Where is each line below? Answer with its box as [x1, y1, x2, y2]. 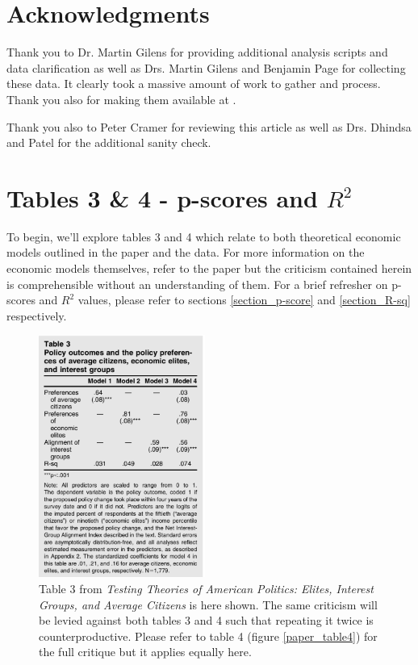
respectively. [6, 307, 67, 324]
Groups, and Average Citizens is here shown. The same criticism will [39, 596, 378, 613]
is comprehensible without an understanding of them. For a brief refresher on [6, 275, 388, 292]
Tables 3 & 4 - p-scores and [6, 181, 318, 214]
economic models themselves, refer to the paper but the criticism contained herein [6, 260, 412, 276]
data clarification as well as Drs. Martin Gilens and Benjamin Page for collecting [6, 59, 406, 76]
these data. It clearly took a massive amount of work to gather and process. [6, 75, 381, 92]
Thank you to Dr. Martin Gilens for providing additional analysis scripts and [6, 44, 388, 61]
